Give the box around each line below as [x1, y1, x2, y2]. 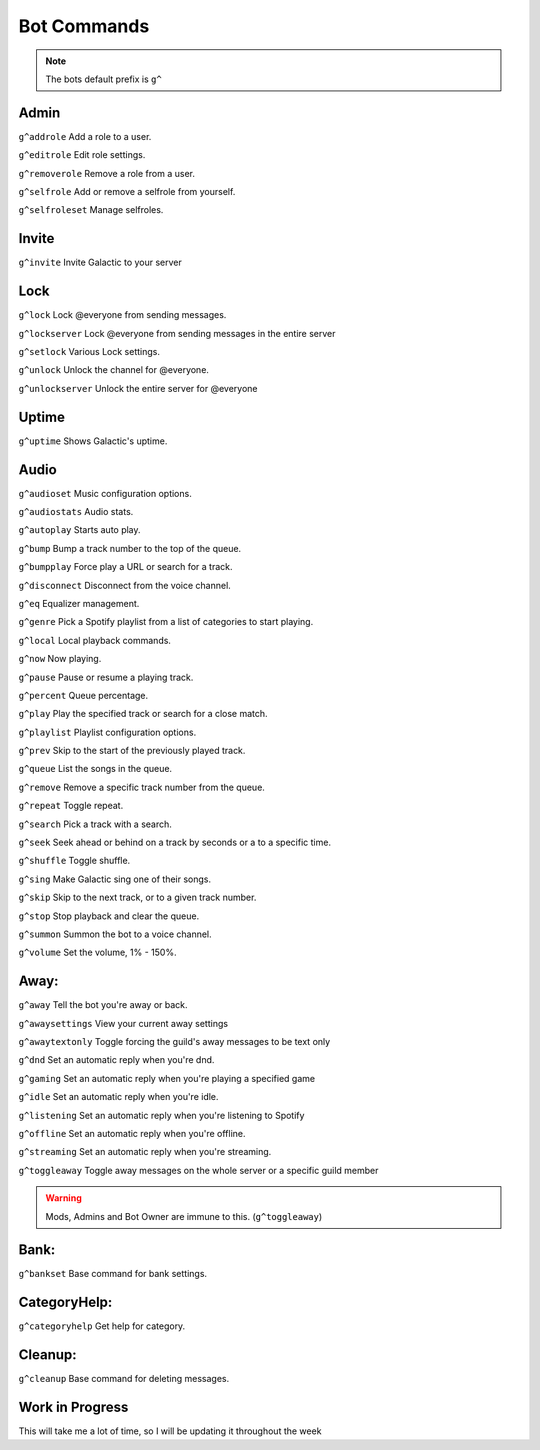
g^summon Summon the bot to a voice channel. [18, 928, 212, 940]
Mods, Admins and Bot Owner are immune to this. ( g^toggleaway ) [45, 1210, 323, 1222]
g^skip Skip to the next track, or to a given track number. [18, 891, 257, 904]
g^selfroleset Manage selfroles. [18, 204, 164, 216]
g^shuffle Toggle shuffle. [18, 855, 131, 867]
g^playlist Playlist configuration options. [18, 726, 197, 738]
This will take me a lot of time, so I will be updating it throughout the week [18, 1425, 322, 1437]
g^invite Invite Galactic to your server [18, 256, 182, 269]
